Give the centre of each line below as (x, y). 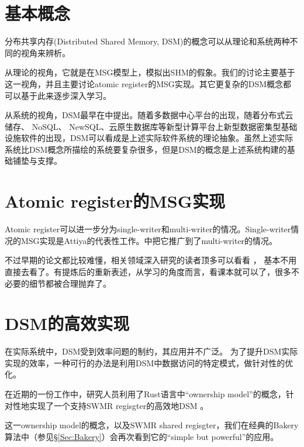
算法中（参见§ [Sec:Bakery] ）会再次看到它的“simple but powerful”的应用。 (142, 436)
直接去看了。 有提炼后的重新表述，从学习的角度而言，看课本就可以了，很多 (148, 271)
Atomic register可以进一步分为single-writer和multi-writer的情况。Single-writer (148, 229)
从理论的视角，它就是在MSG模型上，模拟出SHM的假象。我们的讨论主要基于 (150, 72)
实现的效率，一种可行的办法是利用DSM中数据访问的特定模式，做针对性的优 (149, 362)
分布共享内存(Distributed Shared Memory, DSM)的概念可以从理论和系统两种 (147, 41)
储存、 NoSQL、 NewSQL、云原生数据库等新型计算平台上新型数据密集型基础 (151, 126)
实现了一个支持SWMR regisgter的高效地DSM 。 (119, 405)
